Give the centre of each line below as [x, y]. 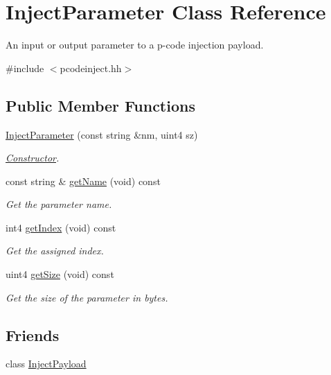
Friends [33, 334]
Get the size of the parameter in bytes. [87, 297]
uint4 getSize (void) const [60, 274]
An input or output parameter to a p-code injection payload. [135, 45]
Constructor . [33, 158]
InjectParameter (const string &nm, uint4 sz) [102, 134]
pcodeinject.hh [91, 68]
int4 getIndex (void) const [61, 227]
